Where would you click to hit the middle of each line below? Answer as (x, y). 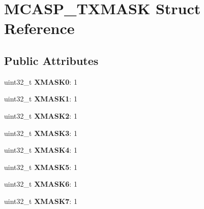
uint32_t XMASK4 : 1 (41, 150)
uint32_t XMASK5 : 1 (41, 167)
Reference (39, 28)
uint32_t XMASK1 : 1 (41, 99)
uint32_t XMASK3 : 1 (41, 133)
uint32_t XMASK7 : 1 (41, 201)
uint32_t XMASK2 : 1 (41, 115)
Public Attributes (51, 60)
